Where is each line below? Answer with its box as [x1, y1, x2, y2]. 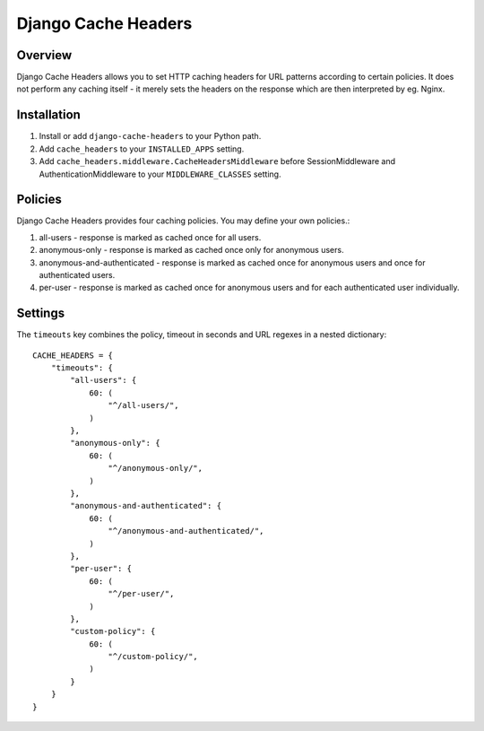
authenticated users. [39, 270, 116, 280]
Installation [16, 108, 81, 123]
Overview [16, 48, 73, 63]
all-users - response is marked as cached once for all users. [39, 231, 262, 242]
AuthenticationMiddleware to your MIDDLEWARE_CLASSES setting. [39, 169, 281, 179]
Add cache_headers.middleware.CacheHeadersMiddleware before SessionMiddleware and [39, 156, 396, 167]
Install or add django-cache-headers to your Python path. [39, 131, 262, 142]
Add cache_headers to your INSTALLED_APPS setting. [39, 144, 245, 154]
